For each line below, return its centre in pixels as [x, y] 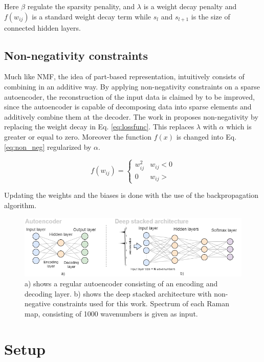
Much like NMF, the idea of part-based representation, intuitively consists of [124, 76]
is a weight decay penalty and [190, 6]
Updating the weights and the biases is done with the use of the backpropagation [131, 195]
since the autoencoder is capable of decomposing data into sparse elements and [128, 107]
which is [239, 127]
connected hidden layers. [42, 27]
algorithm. [20, 205]
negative [38, 303]
